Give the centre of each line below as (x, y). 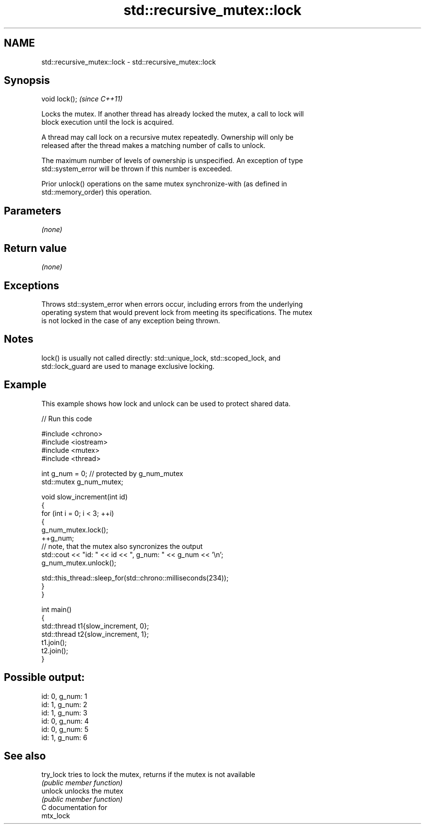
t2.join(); (55, 650)
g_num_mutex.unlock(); (79, 563)
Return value (35, 248)
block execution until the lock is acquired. (108, 122)
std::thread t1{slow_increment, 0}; (95, 626)
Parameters (33, 211)
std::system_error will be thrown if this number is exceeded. (137, 169)
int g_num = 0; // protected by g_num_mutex (112, 473)
